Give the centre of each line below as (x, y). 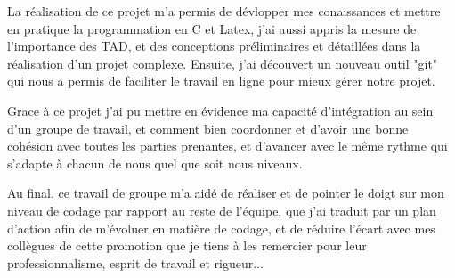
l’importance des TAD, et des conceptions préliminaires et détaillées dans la (214, 46)
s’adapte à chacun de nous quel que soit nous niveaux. (155, 163)
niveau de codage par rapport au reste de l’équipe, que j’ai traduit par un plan (222, 210)
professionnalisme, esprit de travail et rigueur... (135, 262)
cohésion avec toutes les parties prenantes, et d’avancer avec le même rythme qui (227, 146)
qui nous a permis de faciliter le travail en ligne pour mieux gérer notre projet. (221, 81)
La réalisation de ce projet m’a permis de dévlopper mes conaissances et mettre (224, 11)
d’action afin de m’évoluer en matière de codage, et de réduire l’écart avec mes (221, 228)
